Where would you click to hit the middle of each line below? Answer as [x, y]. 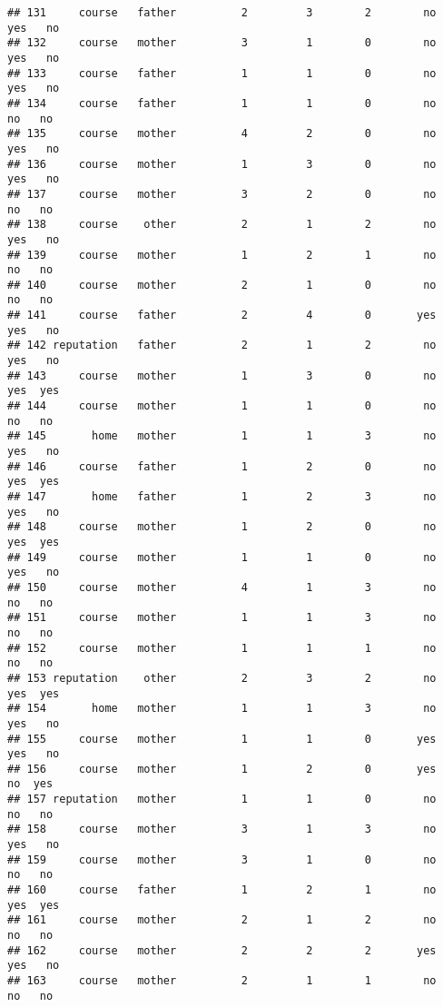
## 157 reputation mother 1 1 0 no [222, 800]
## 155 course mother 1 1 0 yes [222, 739]
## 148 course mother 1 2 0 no [222, 527]
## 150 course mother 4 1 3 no [222, 587]
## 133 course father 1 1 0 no [222, 73]
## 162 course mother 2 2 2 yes [222, 950]
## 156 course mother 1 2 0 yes [222, 769]
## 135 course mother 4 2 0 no [222, 134]
